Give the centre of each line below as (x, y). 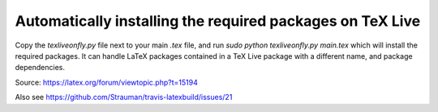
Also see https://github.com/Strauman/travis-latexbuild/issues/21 (124, 97)
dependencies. (40, 68)
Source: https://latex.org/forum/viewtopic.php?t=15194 (106, 82)
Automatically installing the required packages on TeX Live (218, 21)
